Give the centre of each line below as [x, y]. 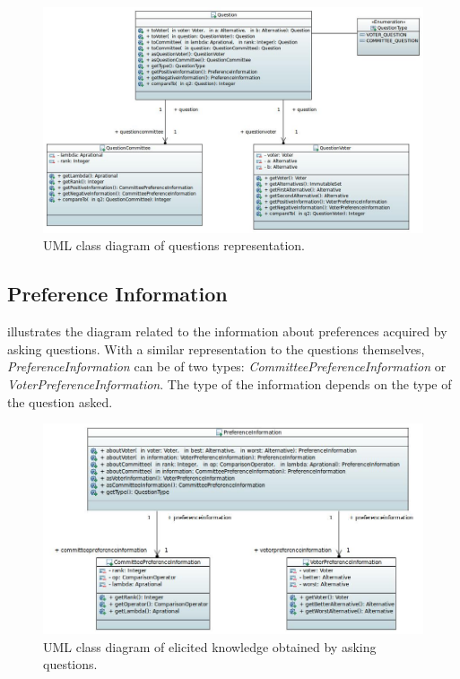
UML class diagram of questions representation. [174, 245]
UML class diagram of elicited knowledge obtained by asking [210, 646]
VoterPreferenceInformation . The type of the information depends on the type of [230, 383]
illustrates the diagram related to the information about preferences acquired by [227, 331]
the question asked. [60, 401]
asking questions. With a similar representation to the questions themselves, [216, 348]
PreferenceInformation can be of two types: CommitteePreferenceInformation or [227, 366]
